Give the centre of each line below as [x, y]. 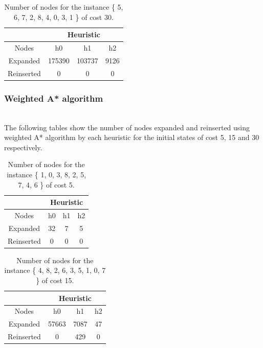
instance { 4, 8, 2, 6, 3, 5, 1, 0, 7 [55, 270]
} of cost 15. [55, 280]
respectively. [23, 147]
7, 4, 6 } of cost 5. [46, 184]
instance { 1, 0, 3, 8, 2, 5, [47, 174]
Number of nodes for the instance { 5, [64, 7]
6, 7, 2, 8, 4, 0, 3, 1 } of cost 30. [63, 17]
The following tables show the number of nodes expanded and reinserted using [127, 127]
